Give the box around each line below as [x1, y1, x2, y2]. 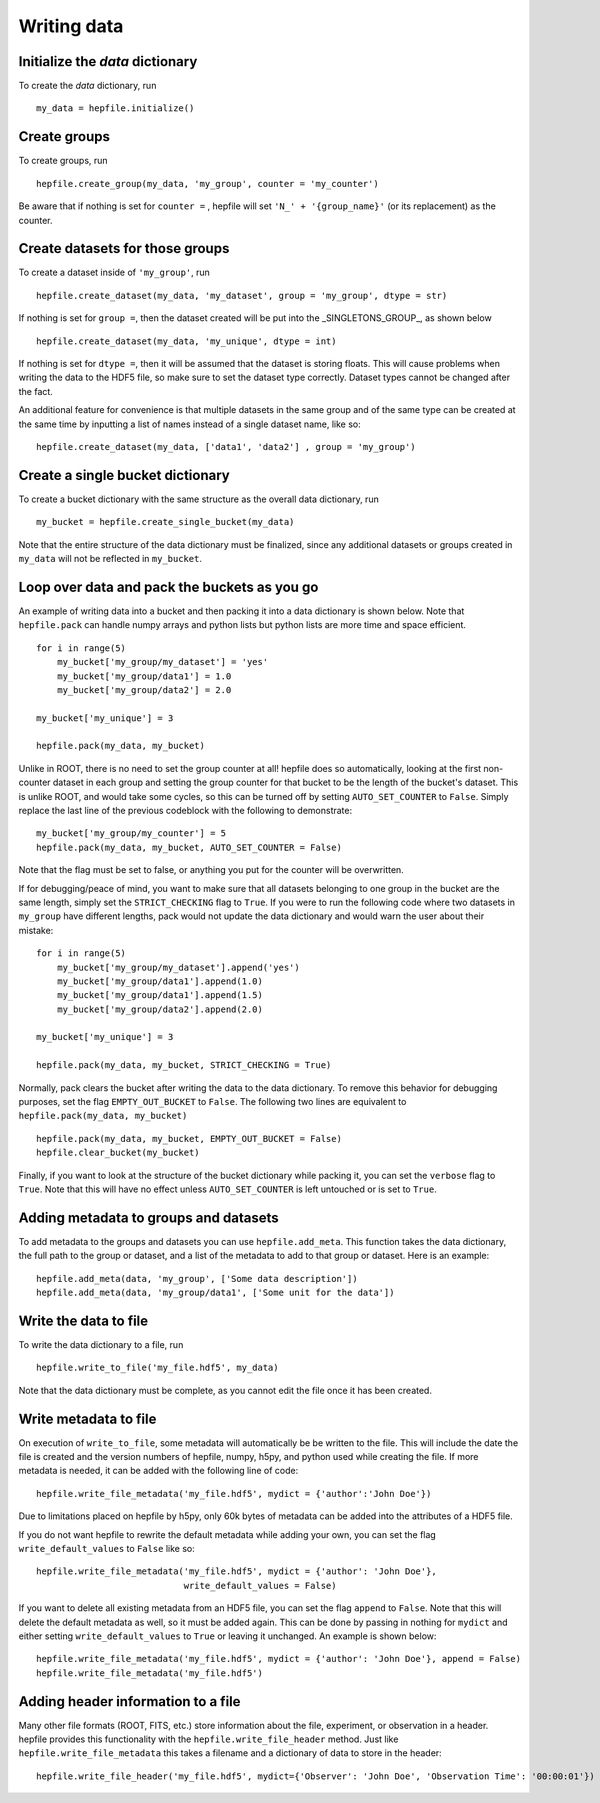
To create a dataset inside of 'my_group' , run [18, 266, 210, 279]
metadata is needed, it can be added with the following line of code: [18, 1465, 299, 1477]
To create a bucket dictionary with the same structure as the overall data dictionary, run [18, 493, 379, 505]
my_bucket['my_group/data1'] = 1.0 [56, 670, 232, 682]
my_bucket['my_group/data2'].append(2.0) [56, 1003, 264, 1015]
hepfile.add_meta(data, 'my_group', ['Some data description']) [36, 1273, 359, 1284]
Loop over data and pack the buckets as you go [18, 578, 319, 595]
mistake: [18, 924, 54, 936]
